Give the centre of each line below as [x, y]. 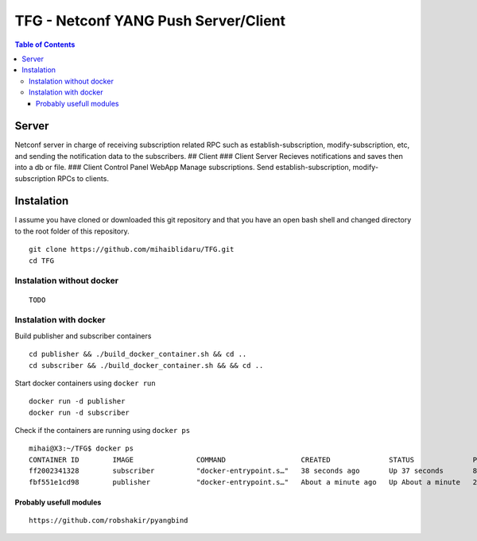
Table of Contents [45, 44]
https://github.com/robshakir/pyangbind [109, 521]
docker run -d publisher [77, 402]
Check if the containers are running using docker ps [103, 431]
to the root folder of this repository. [72, 231]
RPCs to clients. [83, 178]
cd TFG [42, 261]
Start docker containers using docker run [85, 383]
